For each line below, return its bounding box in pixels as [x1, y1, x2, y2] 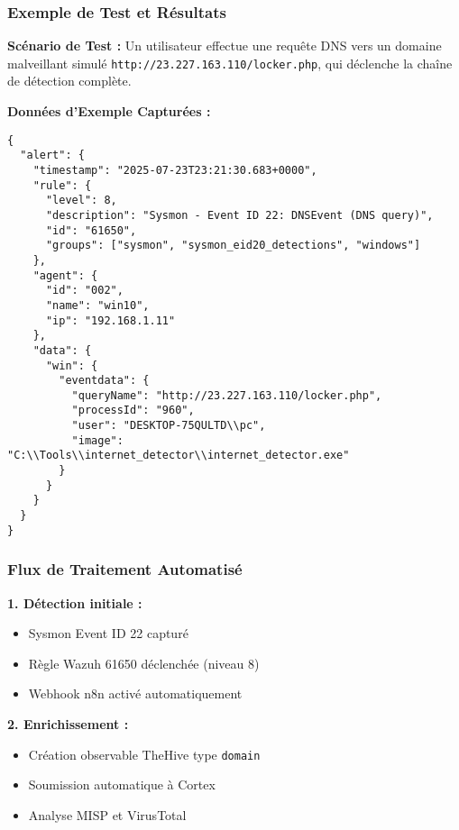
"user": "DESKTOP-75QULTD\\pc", [71, 419, 266, 433]
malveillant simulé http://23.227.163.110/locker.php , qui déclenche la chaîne [7, 53, 453, 72]
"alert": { [20, 149, 85, 162]
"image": [71, 433, 124, 447]
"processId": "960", [71, 404, 195, 417]
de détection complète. [7, 71, 132, 90]
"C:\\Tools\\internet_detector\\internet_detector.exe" [7, 449, 350, 462]
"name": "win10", [45, 298, 150, 312]
